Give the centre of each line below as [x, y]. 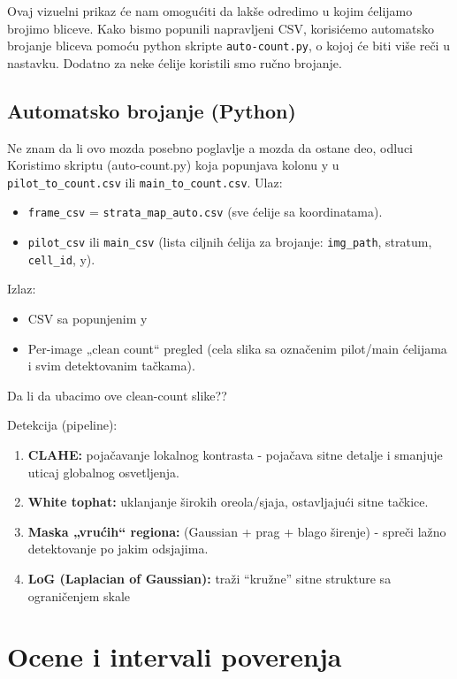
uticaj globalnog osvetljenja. [104, 472]
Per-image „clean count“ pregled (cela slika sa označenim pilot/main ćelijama [237, 348]
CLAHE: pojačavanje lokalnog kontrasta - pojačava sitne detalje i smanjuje [235, 455]
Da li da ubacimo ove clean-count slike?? [117, 395]
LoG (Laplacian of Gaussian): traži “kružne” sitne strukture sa [209, 578]
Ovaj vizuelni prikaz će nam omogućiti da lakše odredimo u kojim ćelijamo [210, 11]
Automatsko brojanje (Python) [152, 110]
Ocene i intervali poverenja [175, 656]
